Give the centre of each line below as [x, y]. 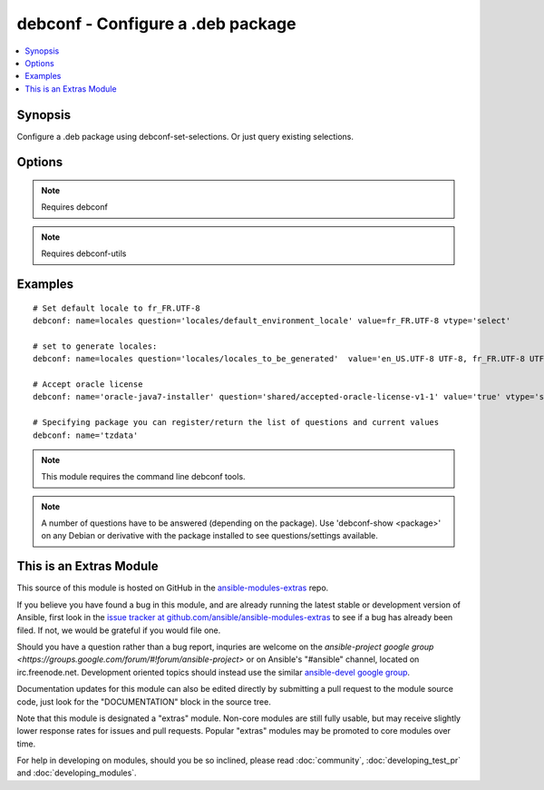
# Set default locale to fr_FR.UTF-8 [117, 308]
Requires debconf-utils [84, 253]
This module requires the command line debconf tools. [143, 477]
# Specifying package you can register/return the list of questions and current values [236, 423]
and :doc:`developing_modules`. [77, 773]
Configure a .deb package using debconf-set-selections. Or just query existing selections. [185, 136]
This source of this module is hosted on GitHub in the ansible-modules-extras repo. [173, 588]
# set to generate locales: [95, 346]
